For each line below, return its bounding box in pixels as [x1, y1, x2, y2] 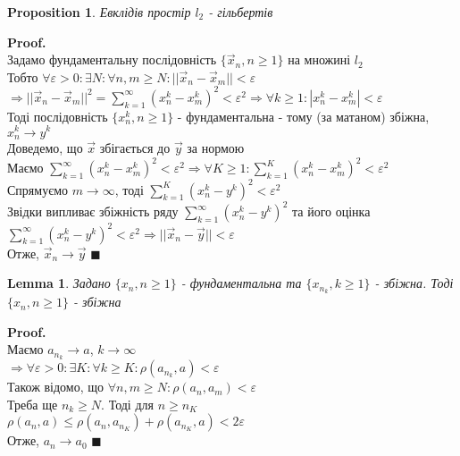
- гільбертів [208, 3, 273, 21]
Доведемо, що [7, 139, 83, 156]
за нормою [187, 139, 245, 156]
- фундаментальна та [180, 274, 302, 292]
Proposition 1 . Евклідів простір [7, 3, 191, 21]
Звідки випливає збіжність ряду [7, 202, 179, 221]
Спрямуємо [7, 180, 68, 198]
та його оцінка [291, 202, 371, 221]
